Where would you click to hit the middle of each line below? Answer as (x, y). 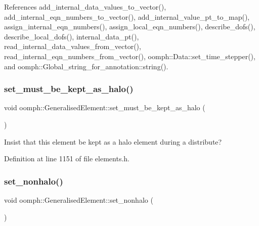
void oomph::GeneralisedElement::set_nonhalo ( (79, 199)
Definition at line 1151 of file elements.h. (67, 159)
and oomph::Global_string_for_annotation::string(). (86, 66)
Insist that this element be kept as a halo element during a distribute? (113, 141)
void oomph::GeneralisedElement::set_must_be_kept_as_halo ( (105, 107)
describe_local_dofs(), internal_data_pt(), (72, 36)
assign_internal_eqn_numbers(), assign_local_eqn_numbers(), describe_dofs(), (130, 27)
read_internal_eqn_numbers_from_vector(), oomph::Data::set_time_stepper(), (130, 56)
